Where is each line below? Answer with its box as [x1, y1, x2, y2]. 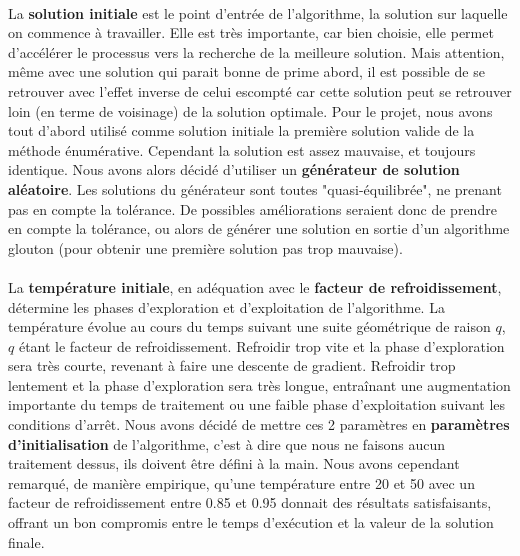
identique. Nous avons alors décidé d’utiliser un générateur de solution [8, 159, 460, 180]
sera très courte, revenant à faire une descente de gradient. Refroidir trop [8, 355, 456, 376]
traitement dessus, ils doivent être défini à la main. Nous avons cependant [8, 453, 460, 474]
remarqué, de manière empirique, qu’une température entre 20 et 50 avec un [8, 472, 475, 493]
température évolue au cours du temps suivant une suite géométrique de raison [8, 316, 491, 337]
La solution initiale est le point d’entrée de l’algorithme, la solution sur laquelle [8, 2, 508, 23]
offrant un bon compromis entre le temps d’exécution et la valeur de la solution [8, 512, 494, 533]
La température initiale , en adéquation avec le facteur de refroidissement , [8, 276, 502, 297]
